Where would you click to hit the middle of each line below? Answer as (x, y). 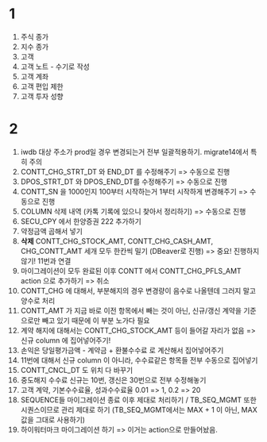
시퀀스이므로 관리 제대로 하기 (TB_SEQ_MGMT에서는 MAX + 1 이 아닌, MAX (139, 409)
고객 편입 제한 (42, 86)
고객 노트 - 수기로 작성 (55, 66)
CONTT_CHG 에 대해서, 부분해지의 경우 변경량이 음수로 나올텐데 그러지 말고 (138, 290)
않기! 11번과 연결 (46, 261)
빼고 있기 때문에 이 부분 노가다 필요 (96, 320)
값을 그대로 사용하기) (53, 419)
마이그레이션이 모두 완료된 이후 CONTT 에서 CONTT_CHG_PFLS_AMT (131, 271)
